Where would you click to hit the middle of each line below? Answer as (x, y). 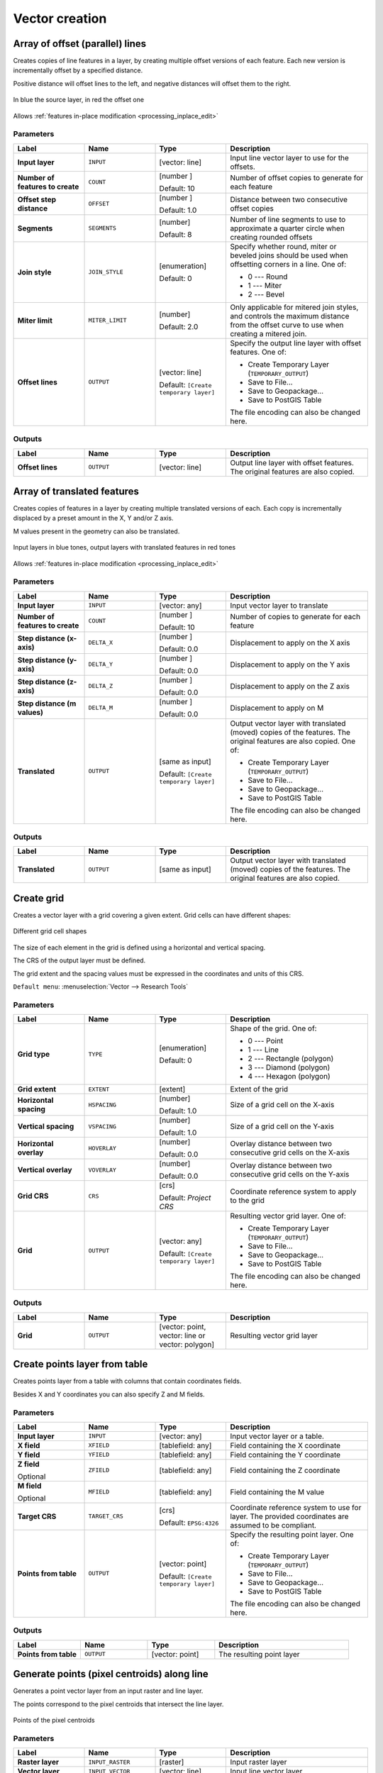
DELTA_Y (101, 664)
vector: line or (182, 1335)
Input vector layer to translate (279, 605)
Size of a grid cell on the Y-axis (282, 1126)
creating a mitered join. (268, 333)
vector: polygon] (187, 1344)
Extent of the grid (259, 1089)
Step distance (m (47, 704)
